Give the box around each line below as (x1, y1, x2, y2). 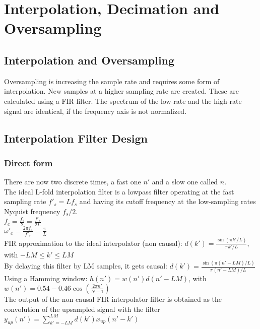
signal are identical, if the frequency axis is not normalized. (4, 105, 187, 116)
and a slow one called (152, 176, 218, 187)
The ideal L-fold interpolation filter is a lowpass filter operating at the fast (4, 186, 234, 196)
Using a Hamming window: (4, 273, 88, 284)
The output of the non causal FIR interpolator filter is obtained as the (4, 293, 222, 304)
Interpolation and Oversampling (4, 52, 175, 68)
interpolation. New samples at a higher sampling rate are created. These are (4, 86, 239, 96)
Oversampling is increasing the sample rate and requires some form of (4, 76, 220, 86)
